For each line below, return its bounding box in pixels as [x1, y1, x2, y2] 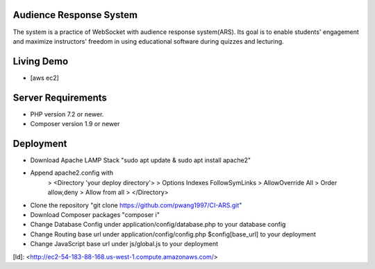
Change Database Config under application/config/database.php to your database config [30, 220, 286, 229]
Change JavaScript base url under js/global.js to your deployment [30, 240, 219, 248]
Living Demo [12, 55, 69, 67]
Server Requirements [12, 92, 108, 103]
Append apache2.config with [30, 168, 114, 177]
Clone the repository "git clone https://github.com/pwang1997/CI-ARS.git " [30, 201, 242, 209]
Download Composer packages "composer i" [30, 210, 160, 218]
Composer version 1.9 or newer [30, 120, 120, 128]
